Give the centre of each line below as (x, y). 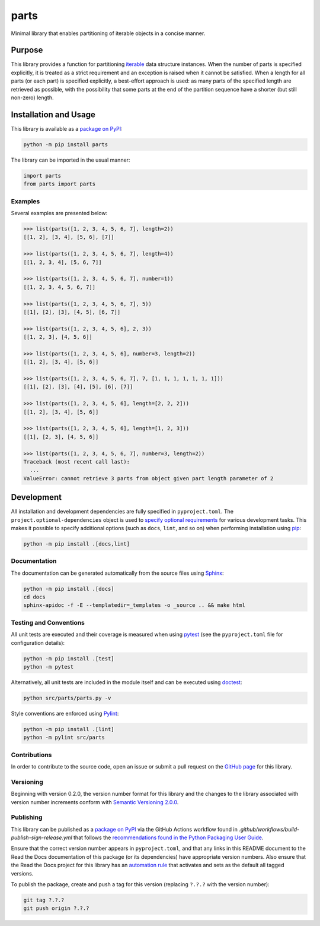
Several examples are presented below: (59, 213)
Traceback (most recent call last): (77, 462)
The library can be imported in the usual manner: (71, 160)
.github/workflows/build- (269, 829)
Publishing (27, 817)
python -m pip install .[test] (69, 659)
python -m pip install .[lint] (69, 729)
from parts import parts (60, 184)
